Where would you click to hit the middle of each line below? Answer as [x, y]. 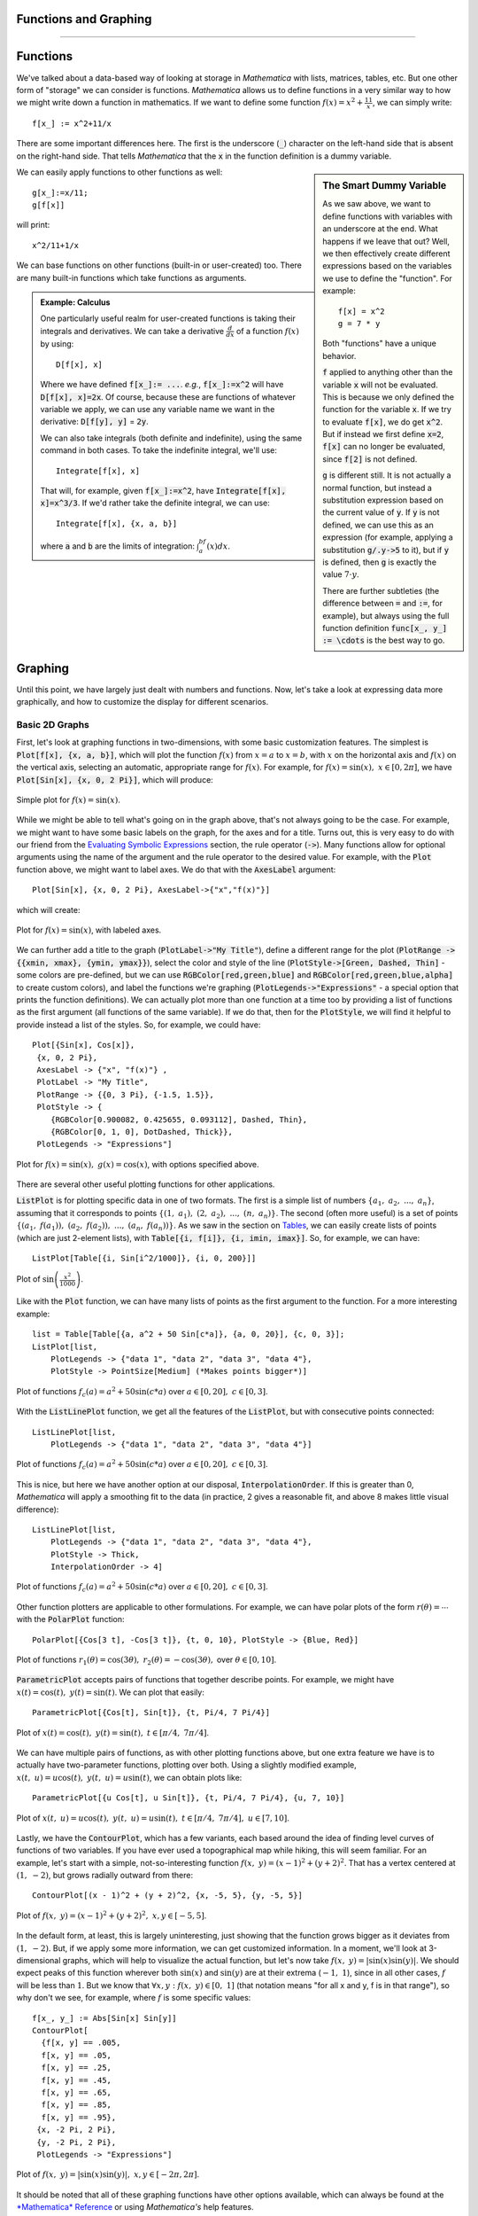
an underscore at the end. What [380, 229]
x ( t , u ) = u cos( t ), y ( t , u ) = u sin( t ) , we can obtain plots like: [129, 1777]
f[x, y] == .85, [77, 2105]
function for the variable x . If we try [387, 410]
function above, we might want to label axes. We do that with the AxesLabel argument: [176, 870]
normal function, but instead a [378, 488]
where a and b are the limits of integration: [117, 546]
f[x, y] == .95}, [79, 2117]
